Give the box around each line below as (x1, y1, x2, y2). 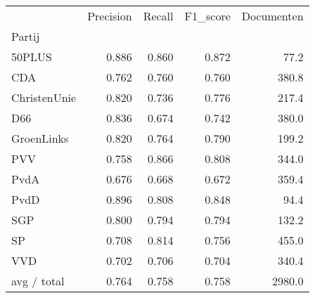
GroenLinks (11, 130, 69, 146)
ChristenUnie (11, 89, 77, 105)
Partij (11, 28, 40, 44)
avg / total (11, 273, 65, 289)
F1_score (184, 8, 231, 24)
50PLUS (11, 48, 52, 65)
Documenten (241, 8, 304, 24)
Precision (87, 8, 132, 24)
